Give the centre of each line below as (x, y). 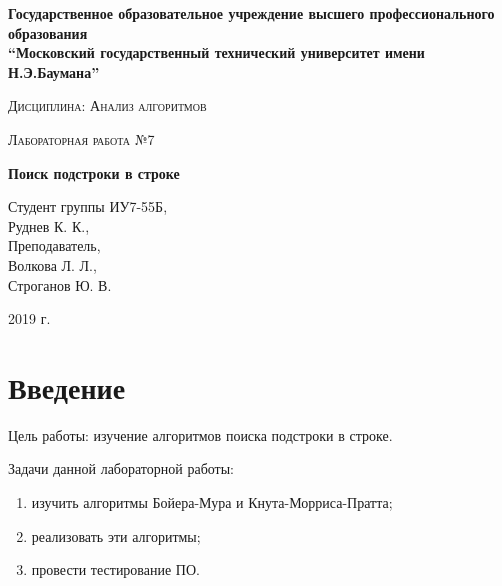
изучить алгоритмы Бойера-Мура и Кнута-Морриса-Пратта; (212, 502)
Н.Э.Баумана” (54, 71)
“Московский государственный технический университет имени (216, 52)
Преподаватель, (54, 245)
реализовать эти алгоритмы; (116, 535)
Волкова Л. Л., (52, 264)
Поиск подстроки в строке (94, 172)
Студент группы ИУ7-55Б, (88, 206)
